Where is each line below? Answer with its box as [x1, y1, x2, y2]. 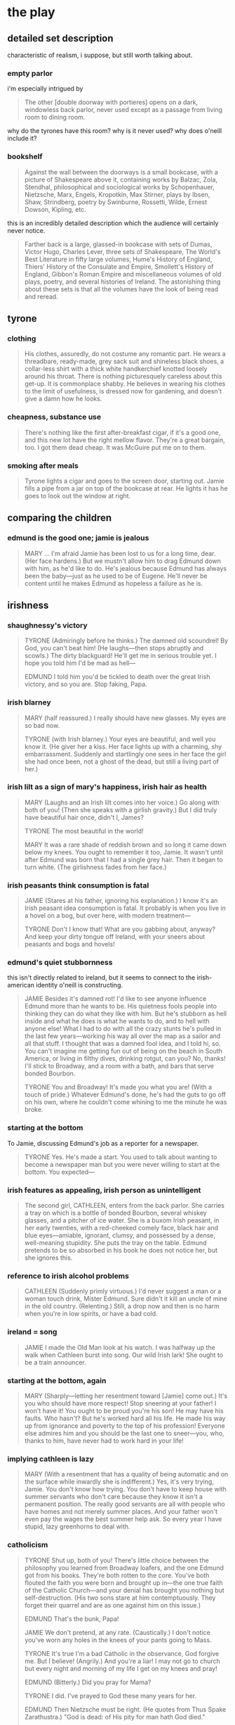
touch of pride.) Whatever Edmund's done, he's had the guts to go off [24, 1090, 227, 1099]
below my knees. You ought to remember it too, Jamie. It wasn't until [24, 847, 223, 856]
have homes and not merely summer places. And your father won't [24, 1508, 218, 1516]
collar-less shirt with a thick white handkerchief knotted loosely [24, 365, 208, 373]
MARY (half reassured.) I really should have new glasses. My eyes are [24, 714, 227, 722]
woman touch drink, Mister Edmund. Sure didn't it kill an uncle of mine [24, 1294, 228, 1303]
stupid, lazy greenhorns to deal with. [24, 1522, 130, 1531]
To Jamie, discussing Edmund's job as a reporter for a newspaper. [7, 1139, 199, 1147]
